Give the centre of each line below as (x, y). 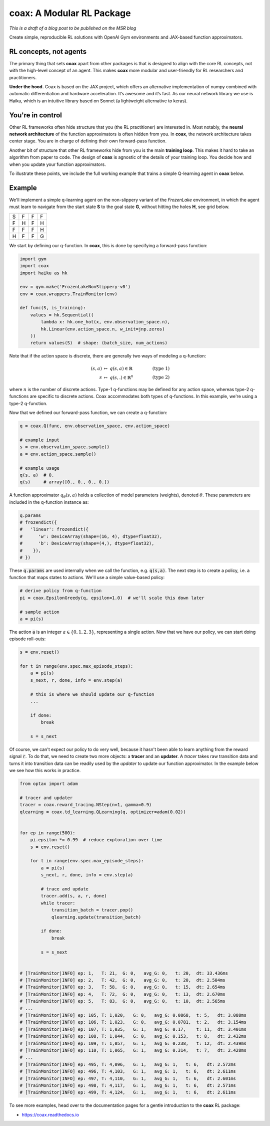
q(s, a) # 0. (37, 475)
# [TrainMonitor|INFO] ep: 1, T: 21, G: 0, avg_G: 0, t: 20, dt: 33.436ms (124, 973)
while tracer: (58, 903)
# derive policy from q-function (61, 591)
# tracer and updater (46, 798)
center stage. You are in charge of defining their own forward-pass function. (88, 141)
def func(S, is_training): (53, 308)
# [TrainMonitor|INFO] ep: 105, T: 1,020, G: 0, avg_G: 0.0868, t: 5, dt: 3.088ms (133, 1015)
